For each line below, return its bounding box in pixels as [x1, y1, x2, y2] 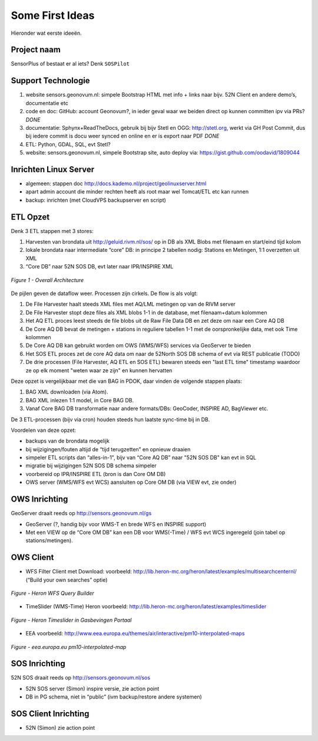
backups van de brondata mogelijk [25, 437, 110, 445]
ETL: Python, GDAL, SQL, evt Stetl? [25, 140, 111, 147]
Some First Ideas [11, 9, 95, 22]
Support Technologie [11, 76, 91, 86]
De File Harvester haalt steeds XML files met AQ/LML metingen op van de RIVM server [25, 301, 236, 308]
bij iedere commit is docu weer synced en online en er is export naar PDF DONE [25, 133, 220, 140]
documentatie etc [25, 99, 69, 106]
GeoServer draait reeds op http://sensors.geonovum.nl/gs [11, 510, 152, 517]
